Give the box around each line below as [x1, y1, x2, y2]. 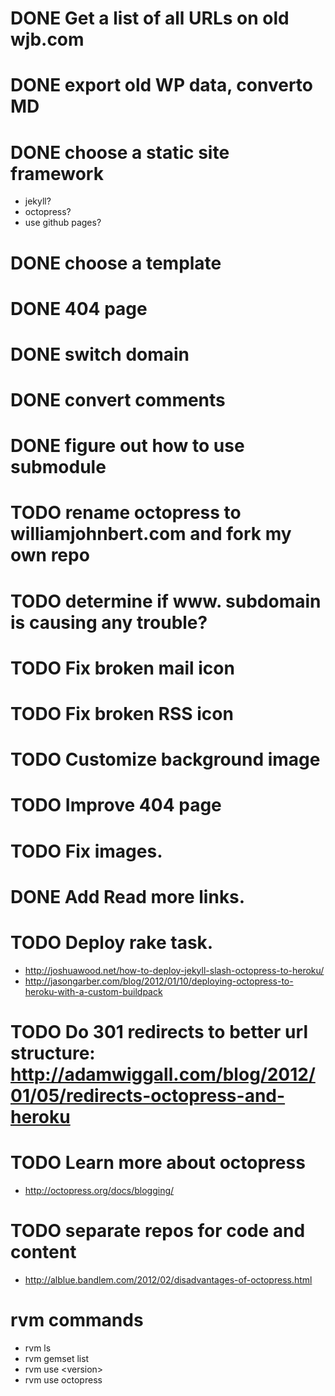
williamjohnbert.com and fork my [10, 523, 292, 546]
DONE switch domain [10, 343, 190, 366]
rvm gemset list [24, 1352, 90, 1364]
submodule [10, 456, 107, 479]
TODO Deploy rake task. [10, 931, 214, 954]
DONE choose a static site [10, 141, 230, 164]
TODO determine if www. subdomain [10, 590, 322, 612]
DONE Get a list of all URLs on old [10, 7, 290, 30]
